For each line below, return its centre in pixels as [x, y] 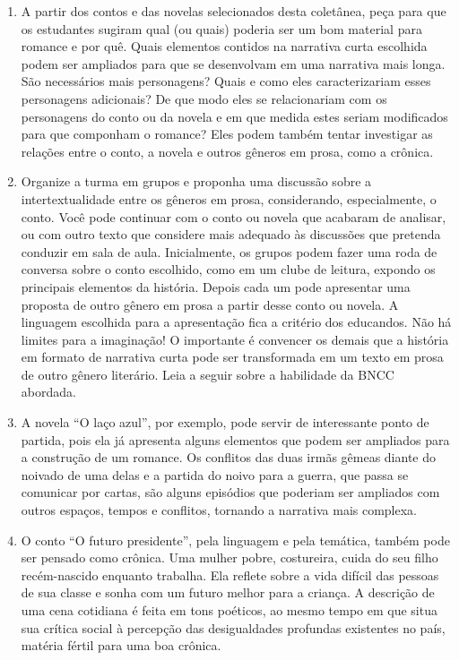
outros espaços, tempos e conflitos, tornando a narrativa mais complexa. [219, 510]
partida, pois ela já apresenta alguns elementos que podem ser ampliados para [235, 439]
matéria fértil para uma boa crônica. [121, 645]
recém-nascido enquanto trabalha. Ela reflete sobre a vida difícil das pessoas [230, 574]
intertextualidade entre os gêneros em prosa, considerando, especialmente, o [229, 198]
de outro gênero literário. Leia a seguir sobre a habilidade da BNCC [208, 374]
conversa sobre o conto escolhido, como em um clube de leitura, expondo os [228, 269]
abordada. [48, 392]
